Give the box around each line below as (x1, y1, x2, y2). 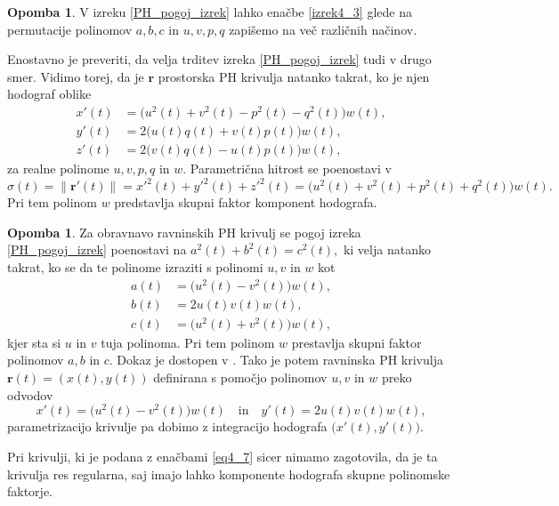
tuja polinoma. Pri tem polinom (101, 333, 275, 351)
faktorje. (7, 482, 53, 501)
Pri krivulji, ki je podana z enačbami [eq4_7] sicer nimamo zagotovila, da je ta (7, 446, 438, 465)
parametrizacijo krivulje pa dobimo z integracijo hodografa (7, 417, 328, 436)
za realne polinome (7, 159, 109, 178)
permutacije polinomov (7, 20, 133, 38)
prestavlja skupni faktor (291, 333, 422, 351)
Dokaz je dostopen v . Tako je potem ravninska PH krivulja (117, 350, 443, 369)
